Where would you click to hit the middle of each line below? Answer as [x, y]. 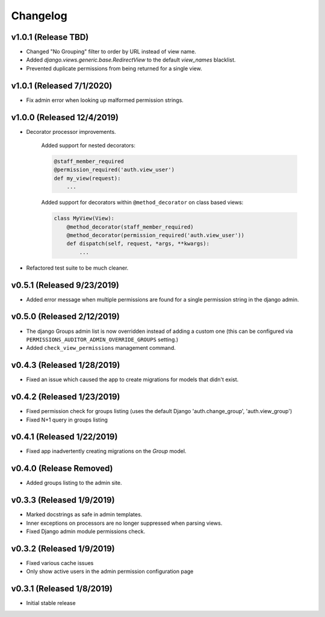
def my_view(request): [87, 178]
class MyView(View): [84, 218]
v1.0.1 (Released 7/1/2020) [62, 85]
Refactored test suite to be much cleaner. [77, 268]
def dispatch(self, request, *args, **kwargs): [138, 244]
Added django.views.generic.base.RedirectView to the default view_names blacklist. [131, 60]
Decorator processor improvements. [71, 131]
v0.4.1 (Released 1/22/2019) [64, 437]
